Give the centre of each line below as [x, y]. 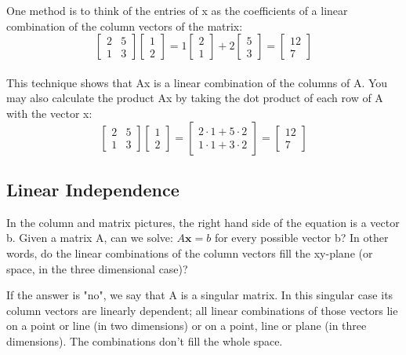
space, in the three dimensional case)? [97, 268]
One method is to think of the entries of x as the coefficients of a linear [177, 10]
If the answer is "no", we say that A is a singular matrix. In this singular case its [200, 295]
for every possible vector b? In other [301, 238]
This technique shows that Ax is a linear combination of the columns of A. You [197, 82]
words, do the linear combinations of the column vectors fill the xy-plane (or [190, 253]
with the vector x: [49, 113]
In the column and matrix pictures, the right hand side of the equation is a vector [203, 222]
